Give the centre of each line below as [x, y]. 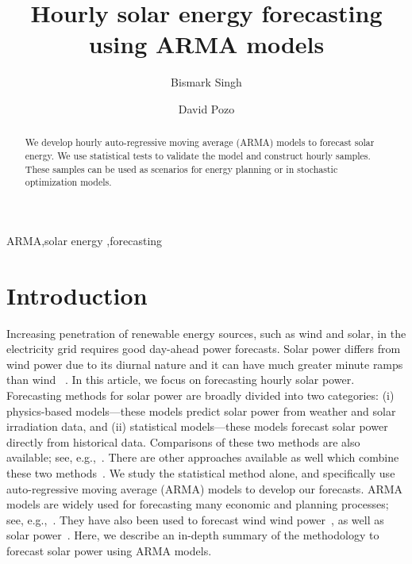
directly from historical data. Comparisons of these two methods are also [183, 441]
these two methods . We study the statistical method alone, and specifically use [201, 472]
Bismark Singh [206, 82]
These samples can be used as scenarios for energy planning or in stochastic [181, 169]
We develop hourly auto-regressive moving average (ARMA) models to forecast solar [200, 142]
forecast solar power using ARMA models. [109, 550]
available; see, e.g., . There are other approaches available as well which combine [203, 457]
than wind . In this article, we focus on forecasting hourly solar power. [181, 380]
